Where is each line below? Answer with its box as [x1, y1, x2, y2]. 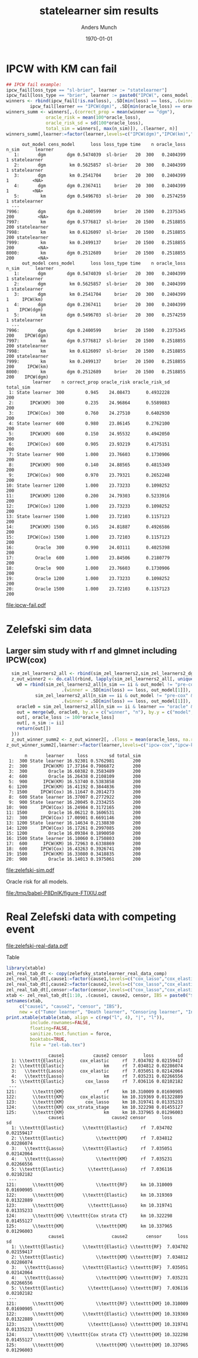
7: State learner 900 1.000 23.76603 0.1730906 [8, 452, 170, 458]
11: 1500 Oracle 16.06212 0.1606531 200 [6, 809, 141, 816]
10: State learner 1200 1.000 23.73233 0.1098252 [6, 483, 170, 489]
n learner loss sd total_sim [24, 753, 141, 758]
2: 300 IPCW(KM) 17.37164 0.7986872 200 [8, 763, 141, 769]
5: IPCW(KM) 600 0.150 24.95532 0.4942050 [8, 431, 170, 437]
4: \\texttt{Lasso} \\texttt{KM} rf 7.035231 [11, 1156, 173, 1162]
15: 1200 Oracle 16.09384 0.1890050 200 [6, 830, 141, 836]
